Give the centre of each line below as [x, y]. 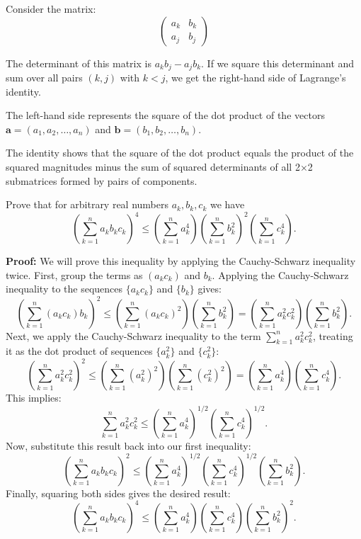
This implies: [34, 398]
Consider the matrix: [51, 8]
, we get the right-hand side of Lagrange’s [256, 78]
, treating [333, 335]
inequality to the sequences [64, 289]
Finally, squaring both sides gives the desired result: [118, 493]
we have [227, 204]
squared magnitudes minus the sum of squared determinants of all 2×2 [159, 167]
